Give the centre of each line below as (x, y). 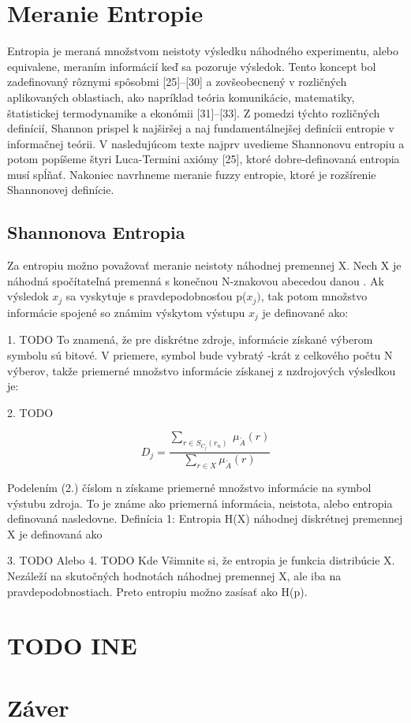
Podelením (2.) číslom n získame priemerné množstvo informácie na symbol (189, 487)
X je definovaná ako (55, 533)
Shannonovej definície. (61, 190)
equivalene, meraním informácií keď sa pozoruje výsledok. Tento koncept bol (192, 66)
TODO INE (72, 645)
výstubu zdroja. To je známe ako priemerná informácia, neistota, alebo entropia (200, 503)
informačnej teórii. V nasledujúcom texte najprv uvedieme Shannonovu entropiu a (206, 143)
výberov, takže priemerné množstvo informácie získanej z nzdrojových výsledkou (202, 370)
